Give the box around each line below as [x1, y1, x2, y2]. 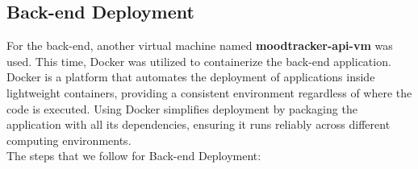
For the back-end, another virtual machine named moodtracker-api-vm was [6, 37, 393, 54]
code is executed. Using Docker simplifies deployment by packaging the [6, 100, 357, 117]
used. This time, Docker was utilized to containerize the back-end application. [6, 52, 391, 69]
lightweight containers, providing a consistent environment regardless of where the [6, 84, 412, 101]
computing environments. [6, 131, 132, 148]
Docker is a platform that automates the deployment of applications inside [6, 68, 375, 85]
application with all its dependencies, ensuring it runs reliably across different [6, 116, 391, 133]
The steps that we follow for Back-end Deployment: [6, 147, 261, 164]
